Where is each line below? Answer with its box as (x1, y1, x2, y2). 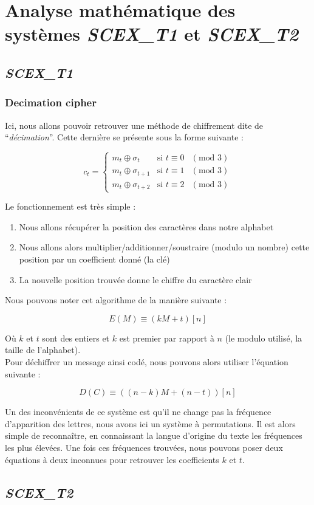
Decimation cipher (5, 95, 97, 110)
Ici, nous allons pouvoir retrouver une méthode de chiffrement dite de (5, 119, 264, 131)
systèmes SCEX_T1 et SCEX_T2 (5, 21, 299, 47)
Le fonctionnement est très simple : (5, 200, 136, 213)
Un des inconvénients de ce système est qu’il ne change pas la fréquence (5, 405, 271, 418)
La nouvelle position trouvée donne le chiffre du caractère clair (19, 273, 252, 286)
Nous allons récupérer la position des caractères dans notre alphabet (19, 220, 274, 233)
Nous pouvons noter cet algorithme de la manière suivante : (5, 294, 227, 306)
